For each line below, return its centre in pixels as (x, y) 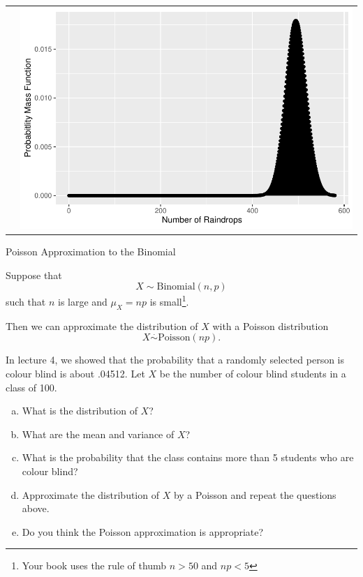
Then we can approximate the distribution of (102, 325)
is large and (82, 302)
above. (36, 508)
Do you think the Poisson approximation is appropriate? (143, 531)
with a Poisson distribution (271, 325)
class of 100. (31, 387)
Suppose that (34, 275)
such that (26, 302)
